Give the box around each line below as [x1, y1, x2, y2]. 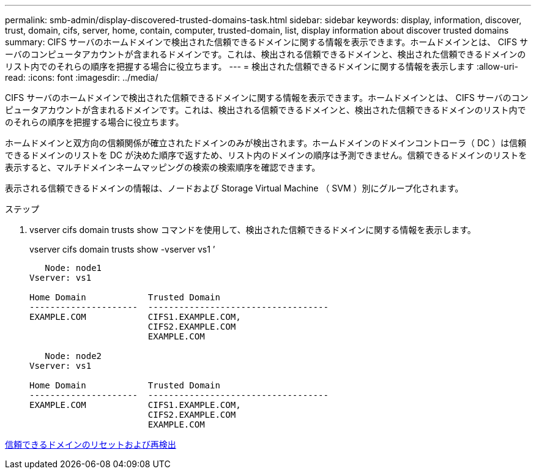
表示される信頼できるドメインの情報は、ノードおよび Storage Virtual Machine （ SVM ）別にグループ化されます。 [5, 183, 464, 193]
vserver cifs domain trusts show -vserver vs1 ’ [29, 244, 215, 254]
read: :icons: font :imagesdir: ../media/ [5, 72, 158, 83]
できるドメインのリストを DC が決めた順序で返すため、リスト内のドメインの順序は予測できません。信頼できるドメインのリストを [5, 150, 527, 160]
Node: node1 [45, 263, 102, 273]
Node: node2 [45, 351, 102, 361]
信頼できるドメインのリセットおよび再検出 [5, 439, 176, 450]
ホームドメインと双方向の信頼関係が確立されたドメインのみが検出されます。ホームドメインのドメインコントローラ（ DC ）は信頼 [5, 138, 526, 148]
